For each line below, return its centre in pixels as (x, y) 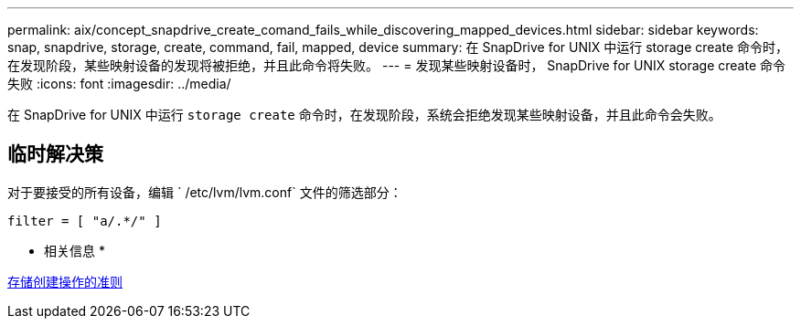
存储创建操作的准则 (65, 281)
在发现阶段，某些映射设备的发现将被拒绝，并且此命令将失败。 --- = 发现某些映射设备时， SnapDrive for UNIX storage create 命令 (396, 65)
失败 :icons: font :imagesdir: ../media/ (119, 84)
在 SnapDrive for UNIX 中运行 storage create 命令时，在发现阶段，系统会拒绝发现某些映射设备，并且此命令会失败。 (364, 115)
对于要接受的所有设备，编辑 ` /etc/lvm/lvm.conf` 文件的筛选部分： (205, 192)
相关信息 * (75, 250)
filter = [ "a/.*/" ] (85, 221)
